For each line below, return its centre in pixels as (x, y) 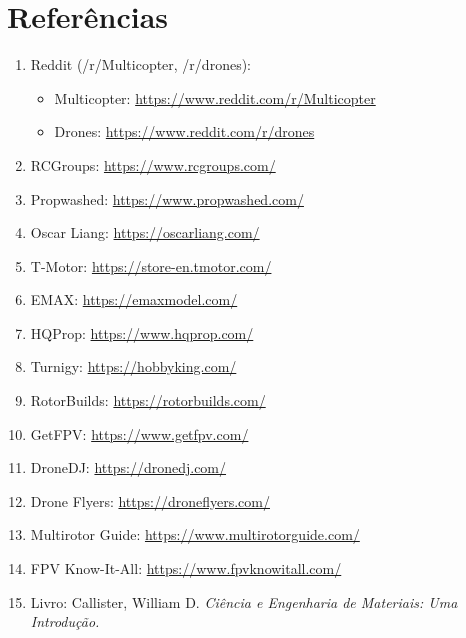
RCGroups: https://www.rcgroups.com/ (153, 164)
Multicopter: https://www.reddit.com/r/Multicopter (215, 97)
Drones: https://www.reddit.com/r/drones (184, 131)
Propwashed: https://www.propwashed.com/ (167, 198)
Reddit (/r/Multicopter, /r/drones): (140, 64)
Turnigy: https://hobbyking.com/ (133, 366)
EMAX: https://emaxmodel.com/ (134, 299)
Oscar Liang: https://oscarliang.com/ (145, 232)
